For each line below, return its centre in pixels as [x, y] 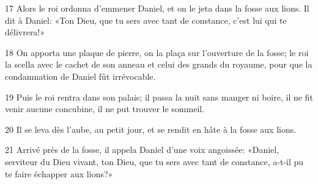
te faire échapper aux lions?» [59, 173]
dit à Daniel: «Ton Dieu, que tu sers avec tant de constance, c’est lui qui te [146, 20]
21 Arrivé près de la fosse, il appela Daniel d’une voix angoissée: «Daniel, [142, 150]
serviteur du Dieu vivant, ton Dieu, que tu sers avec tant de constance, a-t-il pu [154, 161]
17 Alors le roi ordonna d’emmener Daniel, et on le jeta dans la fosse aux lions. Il [157, 8]
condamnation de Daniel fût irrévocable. [80, 76]
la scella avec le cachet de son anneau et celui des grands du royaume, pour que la [159, 64]
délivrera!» [25, 32]
